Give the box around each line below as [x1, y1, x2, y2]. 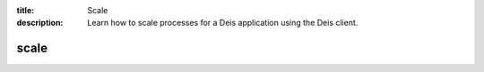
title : [16, 5, 35, 15]
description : [16, 18, 64, 28]
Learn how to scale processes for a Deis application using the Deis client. [87, 18, 359, 28]
